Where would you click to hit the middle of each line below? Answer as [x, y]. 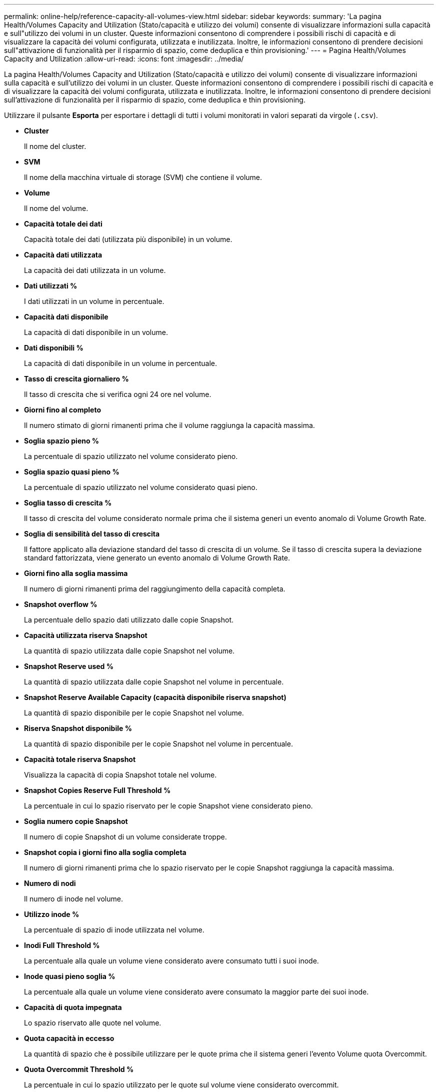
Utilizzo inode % [52, 914]
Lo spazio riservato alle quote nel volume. [93, 1023]
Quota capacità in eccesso [69, 1038]
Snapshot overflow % [61, 604]
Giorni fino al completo [62, 410]
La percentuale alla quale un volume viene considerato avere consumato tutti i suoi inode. [171, 961]
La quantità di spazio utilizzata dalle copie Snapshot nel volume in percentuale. [154, 682]
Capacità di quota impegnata [73, 1007]
